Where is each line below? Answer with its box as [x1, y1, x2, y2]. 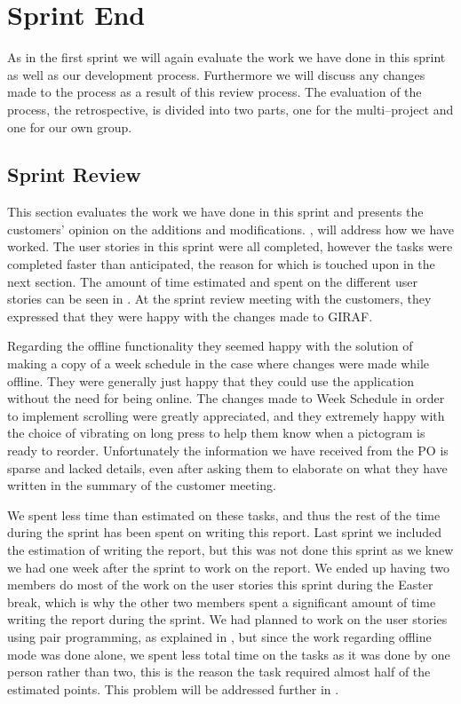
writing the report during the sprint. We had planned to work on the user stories [7, 610, 448, 629]
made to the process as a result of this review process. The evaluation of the [7, 83, 422, 101]
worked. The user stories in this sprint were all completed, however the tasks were [7, 237, 453, 256]
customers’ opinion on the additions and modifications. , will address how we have [7, 219, 454, 238]
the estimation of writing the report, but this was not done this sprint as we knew [7, 540, 454, 558]
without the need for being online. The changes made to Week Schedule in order [7, 389, 445, 407]
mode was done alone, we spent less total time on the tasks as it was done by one [7, 645, 450, 663]
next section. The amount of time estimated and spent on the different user [7, 272, 417, 290]
